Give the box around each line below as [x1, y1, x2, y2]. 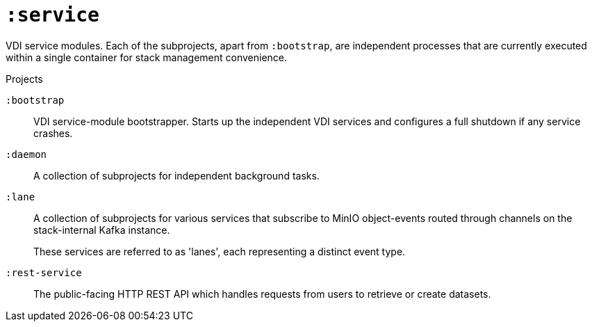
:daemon [6, 148, 47, 160]
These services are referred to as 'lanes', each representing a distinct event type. [33, 245, 406, 257]
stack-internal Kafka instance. [33, 223, 170, 236]
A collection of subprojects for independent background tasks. [33, 169, 320, 182]
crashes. [33, 127, 73, 139]
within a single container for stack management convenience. [6, 51, 288, 63]
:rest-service [6, 266, 82, 278]
